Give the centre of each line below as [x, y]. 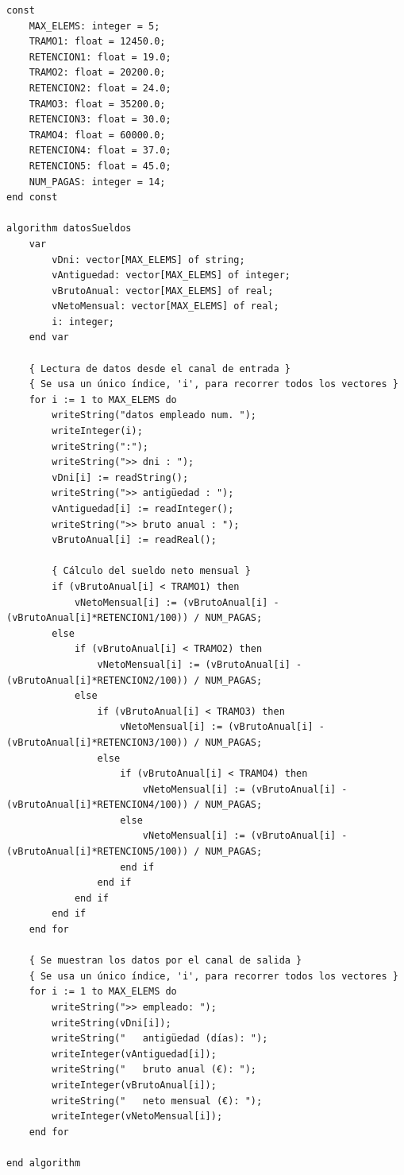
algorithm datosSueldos [69, 229]
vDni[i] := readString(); [120, 477]
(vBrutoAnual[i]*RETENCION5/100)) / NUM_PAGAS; [135, 852]
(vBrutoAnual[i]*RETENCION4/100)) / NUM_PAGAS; [135, 805]
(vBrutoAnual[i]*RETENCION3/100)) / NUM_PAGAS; [135, 742]
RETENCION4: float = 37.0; [100, 151]
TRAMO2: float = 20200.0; [97, 73]
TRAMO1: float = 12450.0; [97, 42]
